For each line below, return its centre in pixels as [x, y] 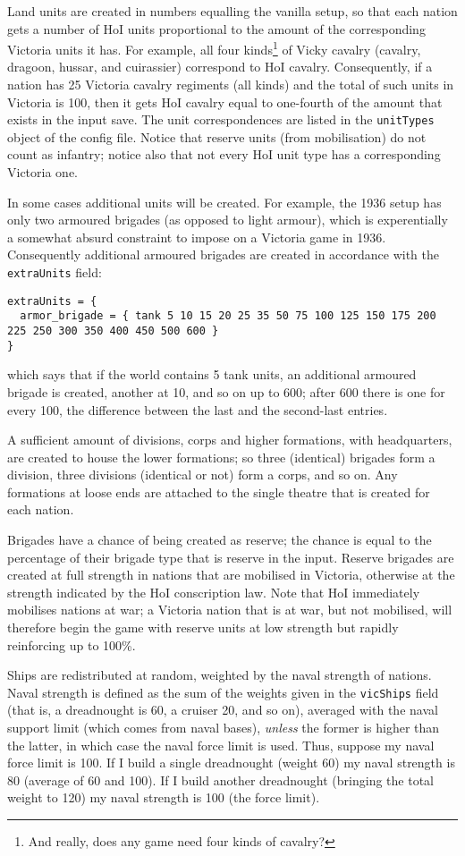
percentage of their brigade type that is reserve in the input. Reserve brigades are [231, 557]
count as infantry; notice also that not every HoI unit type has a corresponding [224, 154]
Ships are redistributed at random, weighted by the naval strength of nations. [220, 675]
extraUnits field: [55, 272]
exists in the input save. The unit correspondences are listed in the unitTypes [221, 119]
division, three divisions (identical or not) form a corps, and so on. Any [203, 475]
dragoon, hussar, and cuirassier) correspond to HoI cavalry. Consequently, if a [220, 67]
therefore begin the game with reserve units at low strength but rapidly [203, 627]
